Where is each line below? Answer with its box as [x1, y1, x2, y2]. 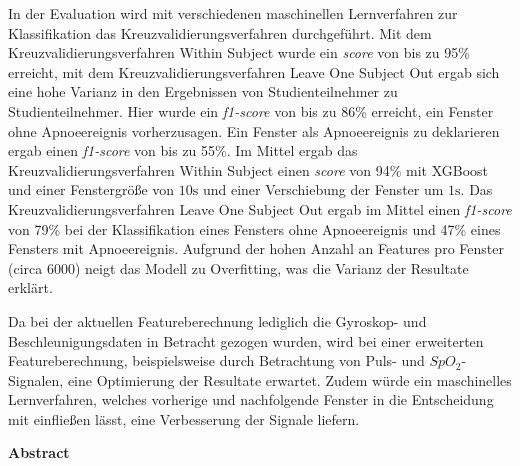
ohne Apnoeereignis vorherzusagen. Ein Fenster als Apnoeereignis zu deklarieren [8, 120, 500, 141]
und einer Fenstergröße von [8, 179, 175, 200]
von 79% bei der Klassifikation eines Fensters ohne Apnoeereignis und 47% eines [8, 218, 501, 239]
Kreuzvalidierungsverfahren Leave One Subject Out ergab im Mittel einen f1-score [8, 198, 512, 219]
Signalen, [8, 369, 64, 390]
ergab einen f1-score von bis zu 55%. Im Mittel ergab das [8, 140, 358, 161]
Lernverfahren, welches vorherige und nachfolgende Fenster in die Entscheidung [8, 389, 494, 410]
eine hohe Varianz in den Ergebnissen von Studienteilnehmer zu [8, 81, 398, 102]
